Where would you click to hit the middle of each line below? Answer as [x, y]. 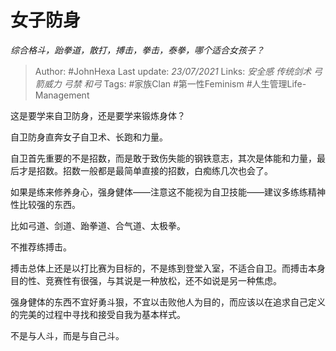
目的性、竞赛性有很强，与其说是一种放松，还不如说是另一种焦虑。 [146, 280]
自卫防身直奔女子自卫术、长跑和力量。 [89, 137]
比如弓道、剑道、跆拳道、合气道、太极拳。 [98, 225]
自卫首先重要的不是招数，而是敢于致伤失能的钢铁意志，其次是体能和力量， [163, 158]
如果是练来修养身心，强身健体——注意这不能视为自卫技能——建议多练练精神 [168, 192]
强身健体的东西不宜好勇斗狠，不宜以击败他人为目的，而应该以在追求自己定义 [168, 302]
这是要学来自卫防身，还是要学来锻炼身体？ [98, 115]
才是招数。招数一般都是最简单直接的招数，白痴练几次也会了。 [145, 170]
